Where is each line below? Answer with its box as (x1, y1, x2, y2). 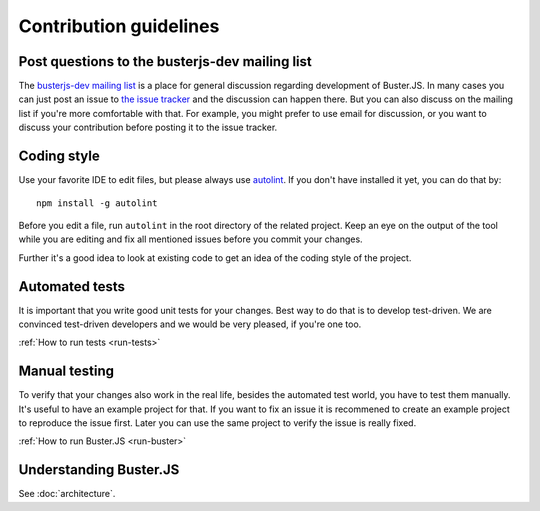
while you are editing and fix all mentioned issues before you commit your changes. (18, 233, 364, 245)
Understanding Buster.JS (18, 461, 180, 479)
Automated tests (18, 278, 125, 295)
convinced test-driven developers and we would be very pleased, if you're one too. (18, 318, 362, 330)
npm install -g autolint (36, 197, 158, 209)
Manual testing (18, 363, 115, 380)
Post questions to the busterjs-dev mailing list (18, 53, 312, 70)
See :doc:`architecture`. (18, 488, 116, 500)
